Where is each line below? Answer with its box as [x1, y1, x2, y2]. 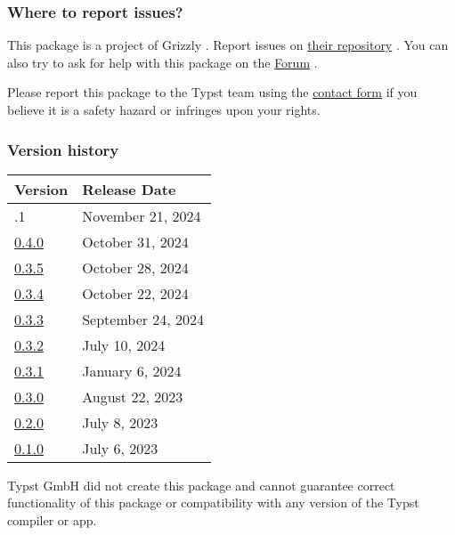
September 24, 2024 [82, 308, 205, 329]
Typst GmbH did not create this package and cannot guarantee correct [7, 475, 395, 494]
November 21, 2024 [82, 205, 201, 226]
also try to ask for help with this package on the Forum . [7, 53, 318, 71]
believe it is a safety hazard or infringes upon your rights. [7, 101, 321, 118]
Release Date [82, 178, 176, 199]
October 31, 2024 [82, 231, 189, 252]
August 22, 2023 [82, 385, 183, 407]
